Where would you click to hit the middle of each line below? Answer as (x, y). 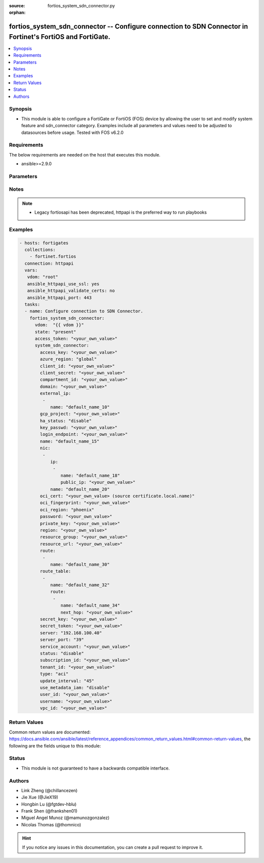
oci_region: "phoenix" (67, 509)
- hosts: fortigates (44, 243)
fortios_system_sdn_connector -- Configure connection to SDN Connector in (129, 27)
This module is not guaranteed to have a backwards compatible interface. (96, 768)
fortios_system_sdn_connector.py (81, 6)
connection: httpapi (49, 263)
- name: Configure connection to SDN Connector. (84, 311)
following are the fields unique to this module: (55, 746)
